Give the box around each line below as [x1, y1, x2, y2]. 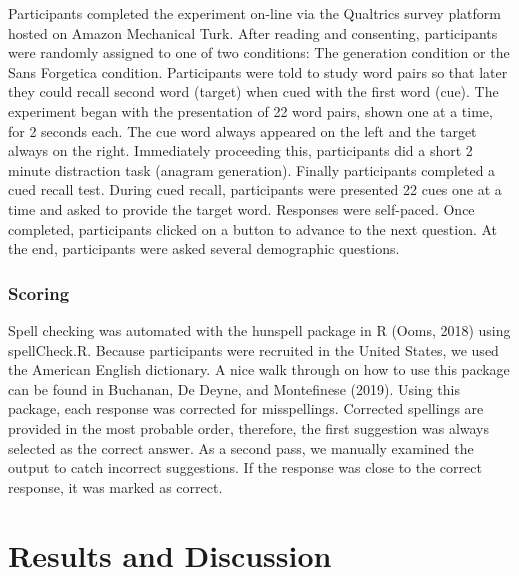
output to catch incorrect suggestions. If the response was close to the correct [8, 457, 482, 478]
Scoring [8, 280, 70, 305]
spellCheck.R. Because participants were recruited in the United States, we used [8, 339, 499, 360]
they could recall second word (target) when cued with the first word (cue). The [8, 81, 499, 102]
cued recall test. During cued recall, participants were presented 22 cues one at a [8, 179, 502, 200]
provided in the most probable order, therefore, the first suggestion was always [8, 417, 490, 438]
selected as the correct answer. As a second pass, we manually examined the [8, 437, 474, 458]
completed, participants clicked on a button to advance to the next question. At [8, 218, 498, 239]
